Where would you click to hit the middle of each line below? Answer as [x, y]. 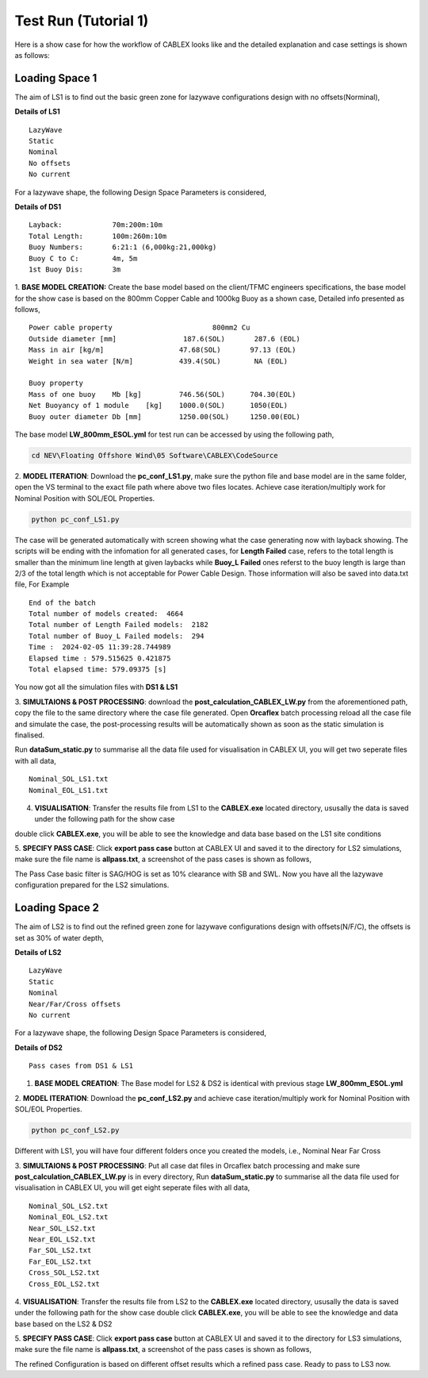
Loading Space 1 [56, 78]
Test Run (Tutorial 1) [82, 21]
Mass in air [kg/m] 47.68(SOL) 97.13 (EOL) [162, 350]
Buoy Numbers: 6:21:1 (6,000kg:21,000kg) [123, 247]
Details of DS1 [38, 206]
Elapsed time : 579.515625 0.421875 [100, 658]
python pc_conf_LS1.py [75, 519]
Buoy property [56, 383]
